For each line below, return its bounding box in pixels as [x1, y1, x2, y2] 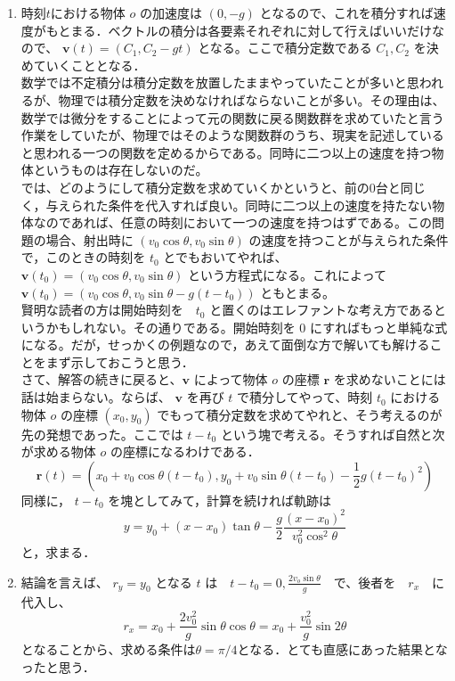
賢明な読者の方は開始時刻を [20, 300, 183, 319]
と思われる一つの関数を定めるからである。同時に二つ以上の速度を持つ [20, 143, 432, 161]
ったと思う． [20, 657, 95, 676]
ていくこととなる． [33, 55, 146, 74]
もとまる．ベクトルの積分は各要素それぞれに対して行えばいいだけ [45, 21, 433, 39]
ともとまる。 [260, 283, 336, 301]
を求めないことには [333, 370, 446, 389]
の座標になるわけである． [110, 442, 260, 461]
